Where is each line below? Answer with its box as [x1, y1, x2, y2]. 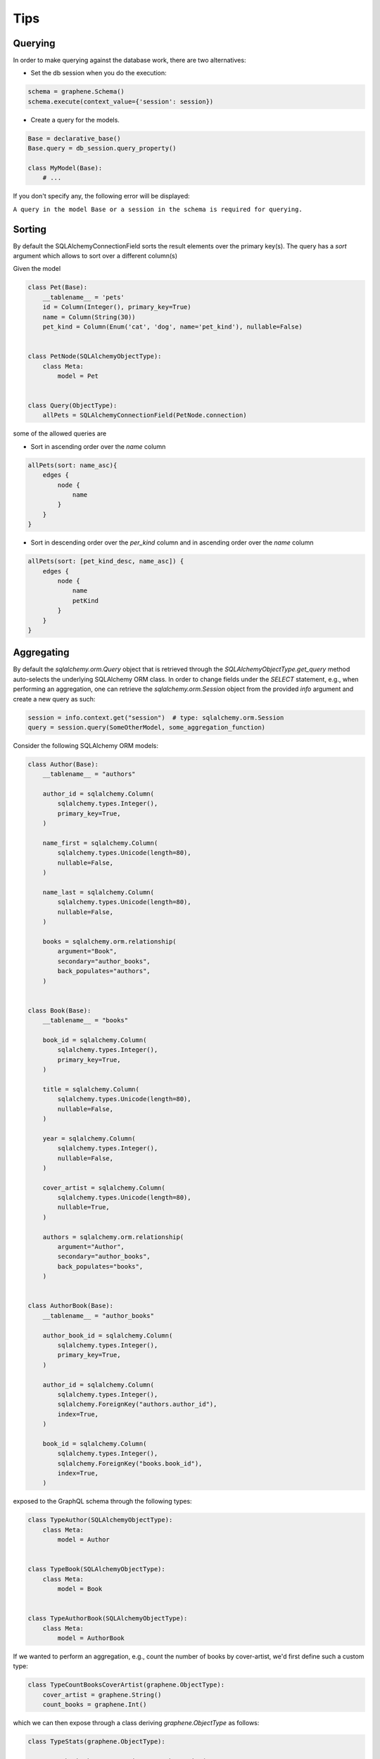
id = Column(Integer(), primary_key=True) [42, 303, 191, 311]
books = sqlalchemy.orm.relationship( [42, 937, 177, 946]
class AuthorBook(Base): [27, 1302, 114, 1310]
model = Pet [57, 372, 99, 380]
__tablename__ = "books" [42, 1017, 129, 1024]
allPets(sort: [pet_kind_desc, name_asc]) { [27, 557, 184, 566]
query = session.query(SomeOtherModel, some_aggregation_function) [27, 723, 266, 731]
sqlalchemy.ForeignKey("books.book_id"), [57, 1459, 203, 1467]
